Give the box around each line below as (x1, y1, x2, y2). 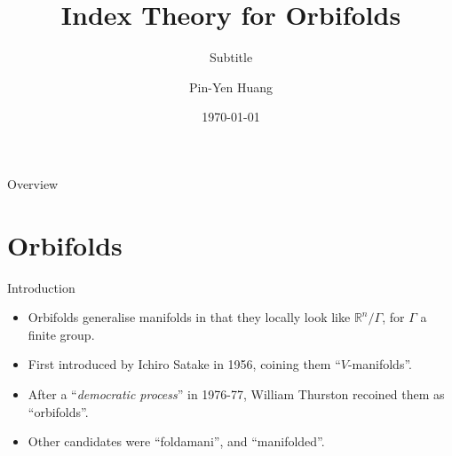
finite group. (28, 325, 95, 343)
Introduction (7, 278, 75, 296)
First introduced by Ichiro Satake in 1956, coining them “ (28, 355, 341, 373)
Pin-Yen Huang (189, 77, 273, 96)
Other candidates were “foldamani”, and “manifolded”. (28, 432, 325, 451)
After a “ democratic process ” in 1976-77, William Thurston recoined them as (28, 385, 445, 403)
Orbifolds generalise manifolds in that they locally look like (28, 308, 351, 326)
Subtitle (209, 48, 253, 67)
